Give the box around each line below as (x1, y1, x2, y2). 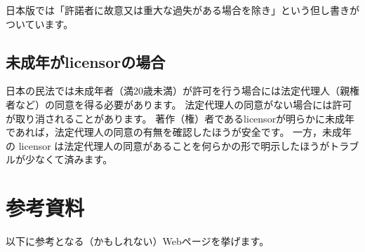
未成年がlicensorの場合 (6, 50, 166, 72)
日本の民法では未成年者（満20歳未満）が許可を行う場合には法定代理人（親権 (6, 83, 359, 98)
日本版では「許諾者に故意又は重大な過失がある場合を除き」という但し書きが (6, 3, 359, 17)
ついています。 (6, 16, 74, 31)
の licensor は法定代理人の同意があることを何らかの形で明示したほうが (6, 138, 330, 153)
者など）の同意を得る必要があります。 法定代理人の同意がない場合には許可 (6, 97, 352, 111)
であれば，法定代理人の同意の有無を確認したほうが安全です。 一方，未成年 (6, 125, 352, 139)
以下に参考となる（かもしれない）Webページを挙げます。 (6, 234, 270, 248)
